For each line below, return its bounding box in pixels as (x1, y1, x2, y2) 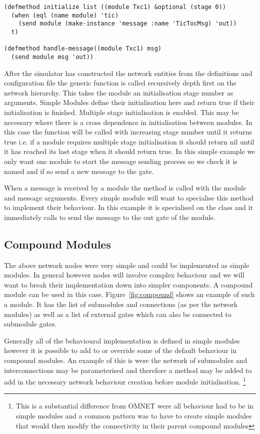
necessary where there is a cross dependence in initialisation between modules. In (4, 116, 252, 127)
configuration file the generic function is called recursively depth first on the (4, 77, 236, 88)
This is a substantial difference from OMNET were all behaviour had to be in (15, 400, 253, 411)
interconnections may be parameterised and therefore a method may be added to (4, 364, 252, 375)
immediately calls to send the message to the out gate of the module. (4, 211, 215, 222)
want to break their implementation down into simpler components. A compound (4, 279, 253, 289)
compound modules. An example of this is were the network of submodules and (4, 355, 247, 365)
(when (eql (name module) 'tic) (11, 11, 119, 19)
